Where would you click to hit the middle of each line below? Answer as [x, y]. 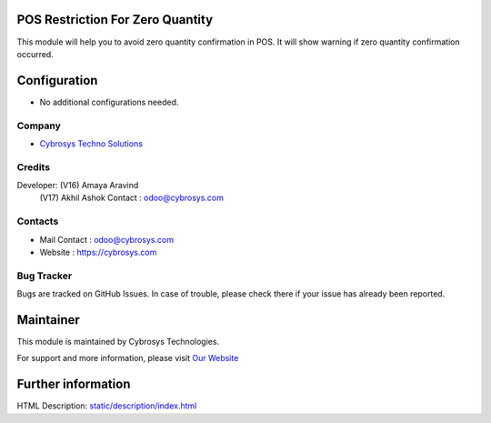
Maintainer [49, 320]
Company [39, 126]
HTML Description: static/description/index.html [107, 406]
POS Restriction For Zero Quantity [115, 20]
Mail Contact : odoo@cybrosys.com [107, 239]
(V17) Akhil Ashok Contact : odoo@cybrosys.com [132, 198]
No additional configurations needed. [109, 102]
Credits [33, 166]
